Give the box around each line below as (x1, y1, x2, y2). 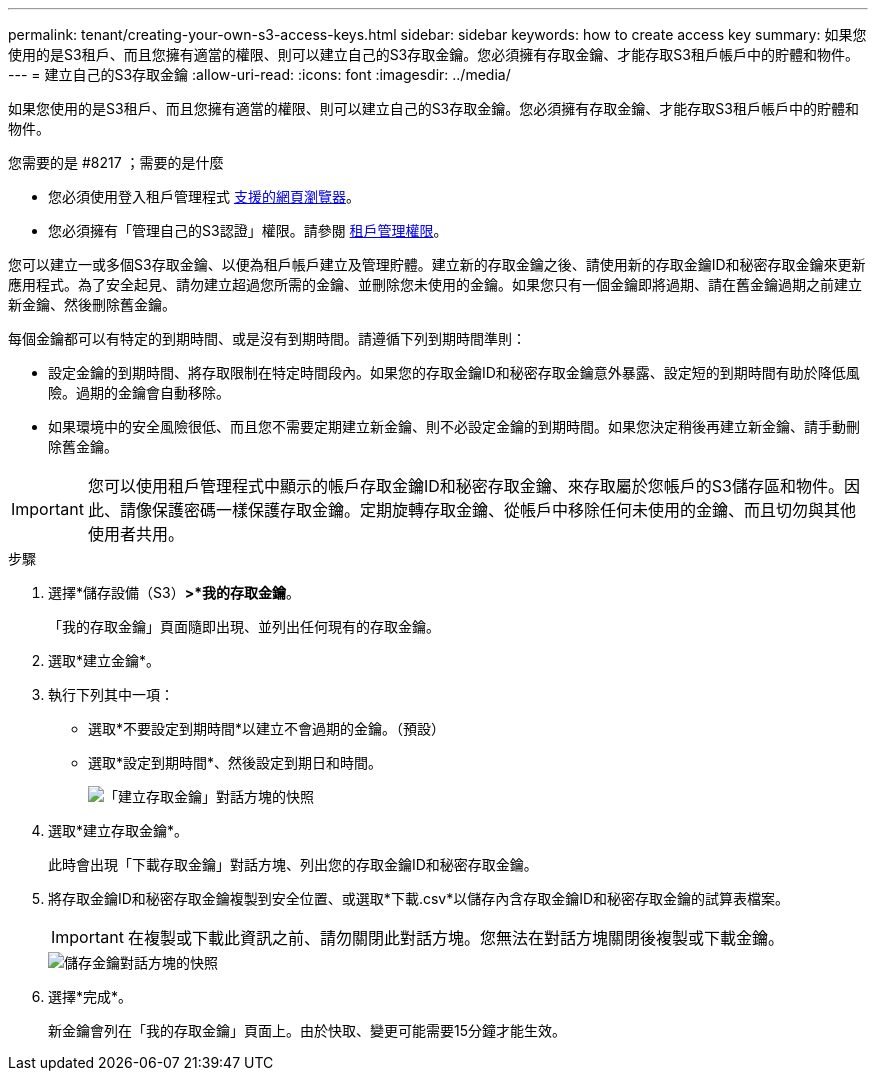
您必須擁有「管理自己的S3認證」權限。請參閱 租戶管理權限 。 (48, 222, 448, 239)
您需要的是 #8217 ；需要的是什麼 (8, 154, 224, 171)
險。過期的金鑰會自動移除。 (48, 384, 230, 401)
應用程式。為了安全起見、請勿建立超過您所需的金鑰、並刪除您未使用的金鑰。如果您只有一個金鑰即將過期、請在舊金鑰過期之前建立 (8, 276, 862, 293)
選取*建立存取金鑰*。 (48, 822, 189, 839)
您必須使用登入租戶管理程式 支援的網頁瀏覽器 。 (48, 188, 360, 205)
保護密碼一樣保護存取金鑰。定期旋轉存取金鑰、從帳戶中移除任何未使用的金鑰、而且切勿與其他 (151, 500, 856, 520)
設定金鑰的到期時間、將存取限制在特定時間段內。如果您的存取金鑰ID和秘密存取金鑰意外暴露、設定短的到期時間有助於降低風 (48, 364, 860, 381)
